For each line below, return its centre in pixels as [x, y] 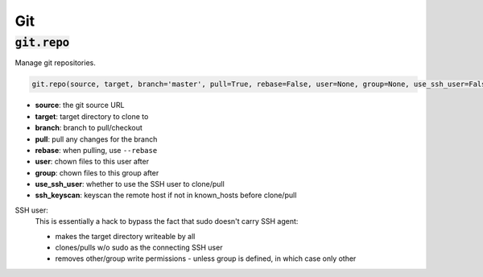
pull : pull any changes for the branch [96, 139]
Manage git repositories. [55, 63]
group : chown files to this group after [97, 172]
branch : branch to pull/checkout [89, 128]
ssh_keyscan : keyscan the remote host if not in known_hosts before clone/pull [166, 195]
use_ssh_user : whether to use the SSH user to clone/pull [130, 184]
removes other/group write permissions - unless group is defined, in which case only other [206, 258]
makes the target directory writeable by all [125, 236]
